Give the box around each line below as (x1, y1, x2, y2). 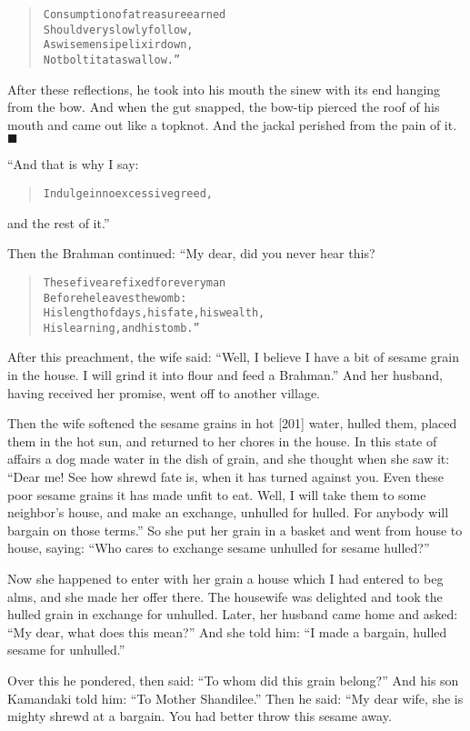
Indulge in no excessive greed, (43, 187, 213, 200)
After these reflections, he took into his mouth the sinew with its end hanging (7, 79, 441, 98)
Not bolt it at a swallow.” (43, 53, 181, 66)
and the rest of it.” (7, 213, 110, 232)
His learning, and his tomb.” (43, 321, 200, 335)
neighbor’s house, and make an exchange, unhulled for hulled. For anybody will (7, 503, 449, 522)
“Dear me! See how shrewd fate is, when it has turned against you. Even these (7, 467, 444, 486)
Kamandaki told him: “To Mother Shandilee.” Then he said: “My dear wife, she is (7, 688, 464, 707)
